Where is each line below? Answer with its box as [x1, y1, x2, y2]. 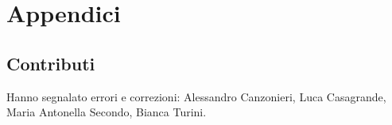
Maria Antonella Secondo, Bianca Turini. [6, 104, 207, 120]
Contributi [6, 51, 95, 75]
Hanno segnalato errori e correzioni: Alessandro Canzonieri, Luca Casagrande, [6, 88, 386, 104]
